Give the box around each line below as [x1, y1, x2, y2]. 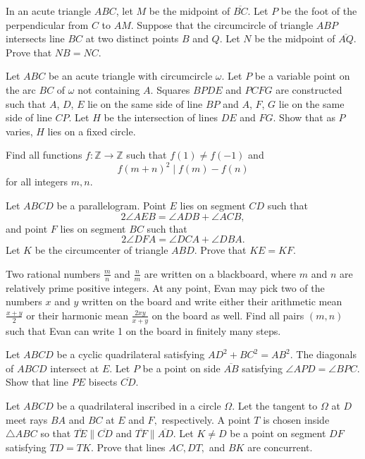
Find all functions [6, 147, 82, 162]
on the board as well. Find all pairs [151, 307, 304, 322]
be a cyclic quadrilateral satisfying [56, 347, 205, 362]
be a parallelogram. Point [56, 198, 166, 213]
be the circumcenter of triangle [35, 243, 168, 257]
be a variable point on [254, 68, 350, 83]
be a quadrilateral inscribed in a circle [56, 398, 221, 413]
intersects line [6, 31, 65, 46]
